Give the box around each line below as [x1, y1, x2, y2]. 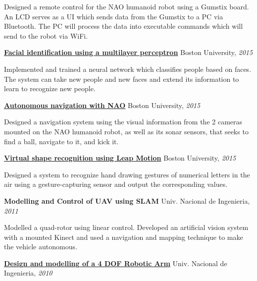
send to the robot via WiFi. [4, 30, 88, 41]
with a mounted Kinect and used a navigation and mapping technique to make [4, 231, 243, 242]
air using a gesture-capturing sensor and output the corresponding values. [4, 179, 228, 189]
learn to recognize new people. [4, 83, 96, 94]
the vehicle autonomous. [4, 241, 77, 252]
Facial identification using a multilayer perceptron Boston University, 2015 [4, 47, 253, 57]
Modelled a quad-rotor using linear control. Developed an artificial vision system [4, 222, 249, 232]
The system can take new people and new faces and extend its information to [4, 73, 239, 84]
